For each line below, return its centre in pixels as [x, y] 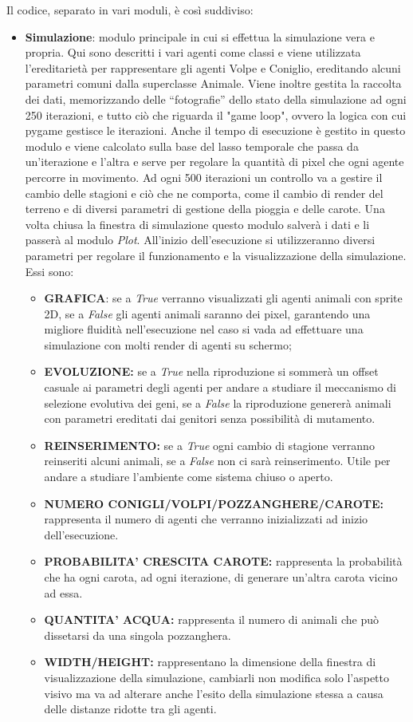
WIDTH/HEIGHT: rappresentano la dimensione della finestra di [210, 662]
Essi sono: [49, 271]
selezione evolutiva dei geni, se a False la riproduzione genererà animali [218, 402]
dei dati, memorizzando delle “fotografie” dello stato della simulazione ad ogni [216, 99]
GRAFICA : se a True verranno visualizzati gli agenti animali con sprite [223, 298]
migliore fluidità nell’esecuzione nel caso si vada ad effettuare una [204, 329]
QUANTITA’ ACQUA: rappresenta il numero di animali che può [211, 619]
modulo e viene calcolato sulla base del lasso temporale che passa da [192, 146]
